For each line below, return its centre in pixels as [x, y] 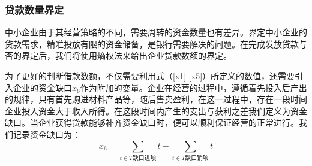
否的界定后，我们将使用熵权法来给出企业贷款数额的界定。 [118, 55]
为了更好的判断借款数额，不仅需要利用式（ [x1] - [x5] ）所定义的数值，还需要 [150, 76]
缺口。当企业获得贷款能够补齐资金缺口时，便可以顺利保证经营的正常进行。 [152, 123]
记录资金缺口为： [46, 134]
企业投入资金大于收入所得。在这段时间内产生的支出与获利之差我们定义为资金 [156, 111]
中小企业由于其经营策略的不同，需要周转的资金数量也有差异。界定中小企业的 [156, 32]
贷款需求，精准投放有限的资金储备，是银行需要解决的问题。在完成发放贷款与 [156, 43]
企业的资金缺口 [42, 87]
